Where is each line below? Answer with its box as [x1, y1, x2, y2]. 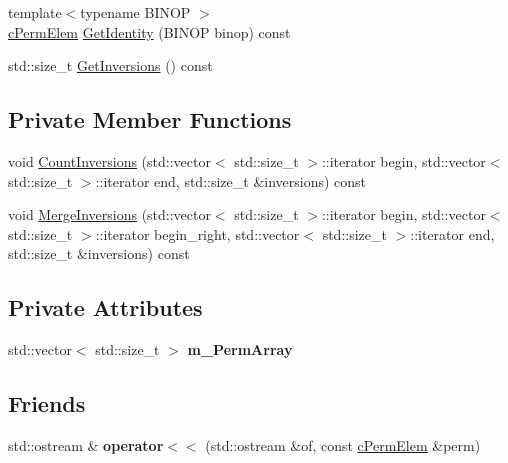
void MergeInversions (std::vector [8, 204, 211, 225]
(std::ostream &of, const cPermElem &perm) [205, 434, 481, 455]
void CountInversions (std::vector [8, 150, 211, 171]
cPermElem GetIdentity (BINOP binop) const [8, 21, 291, 42]
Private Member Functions [8, 104, 292, 135]
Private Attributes [8, 292, 203, 323]
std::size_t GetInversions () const [8, 55, 213, 76]
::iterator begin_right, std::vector [95, 223, 300, 244]
